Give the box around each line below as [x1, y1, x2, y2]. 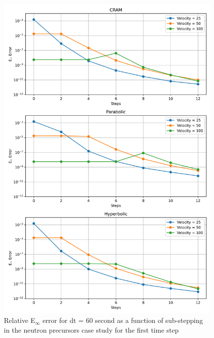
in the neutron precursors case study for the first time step [4, 324, 179, 335]
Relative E [4, 315, 36, 325]
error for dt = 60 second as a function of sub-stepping [42, 315, 203, 325]
